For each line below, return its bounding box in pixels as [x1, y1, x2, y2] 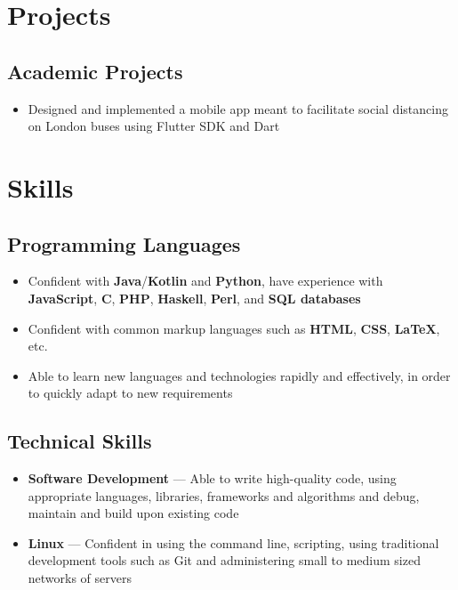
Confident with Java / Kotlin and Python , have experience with [28, 271, 383, 290]
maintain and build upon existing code [28, 504, 239, 522]
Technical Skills [7, 427, 152, 455]
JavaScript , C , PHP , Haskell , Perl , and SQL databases [28, 288, 361, 307]
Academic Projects [7, 57, 183, 85]
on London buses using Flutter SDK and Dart [28, 117, 280, 135]
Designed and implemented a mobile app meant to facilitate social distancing [28, 99, 448, 117]
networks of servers [28, 569, 133, 587]
